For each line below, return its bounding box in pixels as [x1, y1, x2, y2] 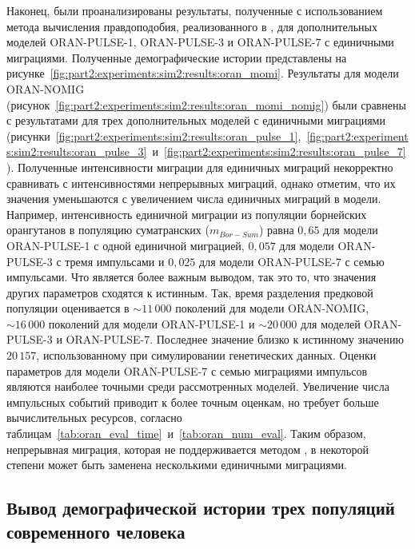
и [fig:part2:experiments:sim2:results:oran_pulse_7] [152, 143, 406, 160]
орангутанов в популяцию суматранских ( [6, 221, 209, 238]
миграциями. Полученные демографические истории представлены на [6, 49, 347, 66]
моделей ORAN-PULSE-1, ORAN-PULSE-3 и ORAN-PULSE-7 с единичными [6, 34, 394, 50]
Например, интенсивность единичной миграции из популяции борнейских [6, 205, 367, 222]
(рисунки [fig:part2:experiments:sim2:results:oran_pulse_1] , [6, 127, 301, 144]
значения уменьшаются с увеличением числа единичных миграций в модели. [6, 190, 381, 207]
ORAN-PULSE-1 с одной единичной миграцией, [6, 237, 245, 253]
